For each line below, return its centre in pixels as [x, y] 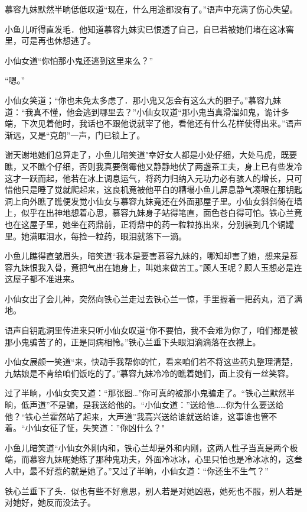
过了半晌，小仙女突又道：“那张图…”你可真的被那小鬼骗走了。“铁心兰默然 [146, 393]
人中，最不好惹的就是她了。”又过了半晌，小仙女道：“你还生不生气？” [137, 471]
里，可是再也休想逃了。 [50, 40]
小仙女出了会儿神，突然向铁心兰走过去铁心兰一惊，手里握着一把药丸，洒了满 [153, 298]
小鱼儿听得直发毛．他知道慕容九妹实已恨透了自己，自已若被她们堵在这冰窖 [149, 29]
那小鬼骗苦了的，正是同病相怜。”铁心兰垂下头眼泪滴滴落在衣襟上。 [133, 341]
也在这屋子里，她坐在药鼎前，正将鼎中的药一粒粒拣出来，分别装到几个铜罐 [149, 224]
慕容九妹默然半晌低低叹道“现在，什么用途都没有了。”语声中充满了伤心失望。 [151, 9]
